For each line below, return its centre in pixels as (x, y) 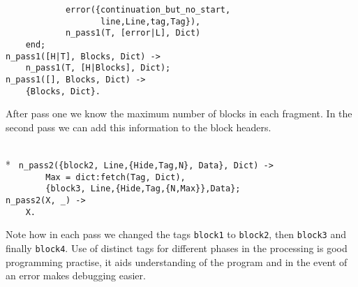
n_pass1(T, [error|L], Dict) (133, 33)
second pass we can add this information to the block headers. (139, 127)
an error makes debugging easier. (76, 275)
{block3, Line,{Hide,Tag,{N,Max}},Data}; (143, 189)
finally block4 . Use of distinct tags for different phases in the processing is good (177, 248)
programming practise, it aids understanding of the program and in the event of (177, 262)
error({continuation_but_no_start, (148, 10)
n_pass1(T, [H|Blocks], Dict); (98, 68)
